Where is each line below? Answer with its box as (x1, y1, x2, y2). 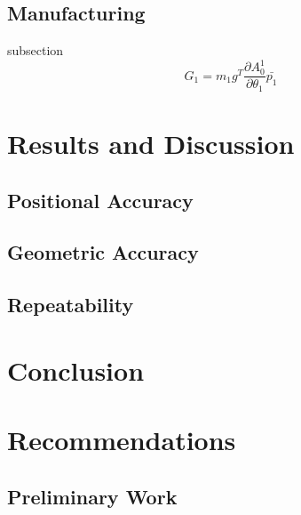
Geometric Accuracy (7, 238, 199, 266)
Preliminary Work (7, 482, 178, 510)
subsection (7, 41, 64, 60)
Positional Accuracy (7, 186, 194, 213)
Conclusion (7, 351, 145, 388)
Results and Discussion (7, 125, 295, 161)
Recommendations (7, 422, 236, 458)
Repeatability (7, 291, 134, 318)
